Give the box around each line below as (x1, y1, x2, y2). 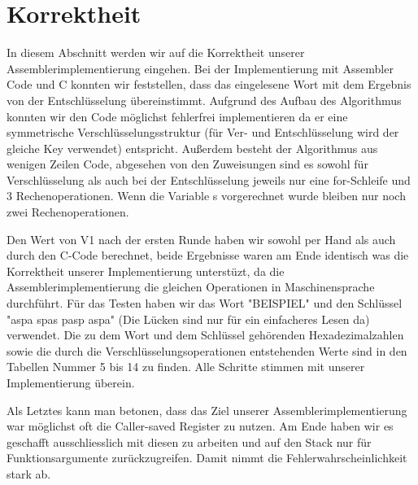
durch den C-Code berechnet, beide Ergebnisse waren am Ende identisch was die (7, 247, 409, 264)
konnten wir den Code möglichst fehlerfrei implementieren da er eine (7, 107, 348, 125)
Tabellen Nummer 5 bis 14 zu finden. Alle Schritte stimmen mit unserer (7, 358, 365, 375)
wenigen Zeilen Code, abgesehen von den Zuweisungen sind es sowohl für (7, 155, 368, 173)
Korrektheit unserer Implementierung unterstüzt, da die (7, 262, 285, 279)
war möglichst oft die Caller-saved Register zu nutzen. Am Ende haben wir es (7, 417, 394, 435)
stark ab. (7, 465, 51, 482)
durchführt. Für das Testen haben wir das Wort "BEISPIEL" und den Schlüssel (7, 295, 403, 312)
